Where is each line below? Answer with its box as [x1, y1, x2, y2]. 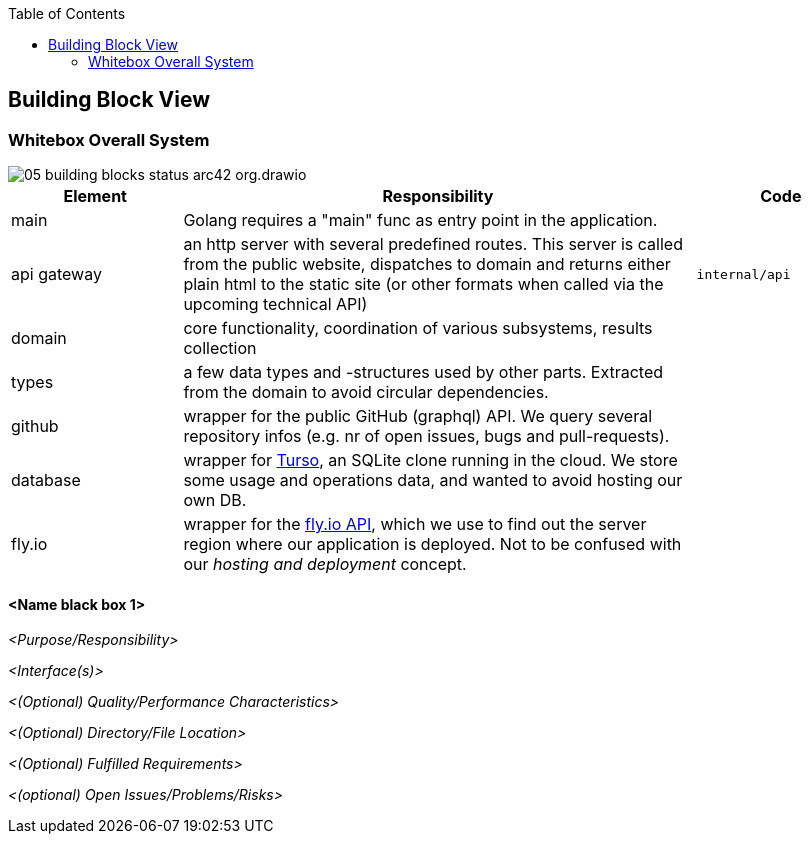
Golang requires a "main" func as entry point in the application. [183, 210, 658, 231]
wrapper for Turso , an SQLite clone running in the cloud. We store [183, 450, 678, 471]
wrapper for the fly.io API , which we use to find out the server [183, 514, 647, 535]
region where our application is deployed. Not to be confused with [183, 534, 682, 555]
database [11, 470, 81, 491]
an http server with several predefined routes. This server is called [183, 234, 683, 255]
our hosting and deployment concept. [183, 554, 467, 575]
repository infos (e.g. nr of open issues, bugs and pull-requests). [183, 426, 670, 447]
